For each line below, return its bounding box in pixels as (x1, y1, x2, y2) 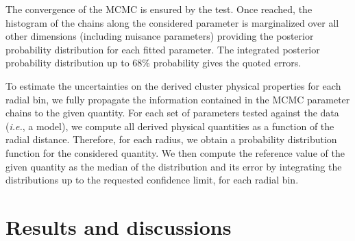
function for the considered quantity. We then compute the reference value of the (5, 145, 345, 160)
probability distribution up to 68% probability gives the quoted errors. (5, 55, 302, 70)
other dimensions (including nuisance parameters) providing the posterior (5, 29, 314, 43)
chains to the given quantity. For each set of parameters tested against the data (5, 105, 339, 120)
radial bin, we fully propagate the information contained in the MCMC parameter (5, 92, 350, 106)
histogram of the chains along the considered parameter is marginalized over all (5, 15, 339, 29)
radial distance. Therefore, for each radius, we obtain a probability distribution (5, 132, 337, 147)
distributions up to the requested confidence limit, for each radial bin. (5, 173, 299, 187)
